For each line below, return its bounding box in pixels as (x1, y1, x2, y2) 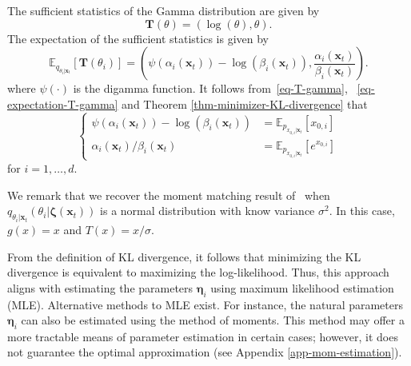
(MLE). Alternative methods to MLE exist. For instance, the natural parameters (7, 296, 403, 312)
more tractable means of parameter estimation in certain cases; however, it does (7, 328, 398, 344)
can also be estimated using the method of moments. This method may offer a (21, 312, 405, 328)
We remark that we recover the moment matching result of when (7, 186, 330, 203)
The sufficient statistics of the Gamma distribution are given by (7, 2, 320, 18)
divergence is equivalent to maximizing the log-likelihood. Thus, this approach (7, 264, 389, 280)
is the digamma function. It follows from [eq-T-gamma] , (73, 80, 348, 97)
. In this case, (329, 202, 395, 219)
